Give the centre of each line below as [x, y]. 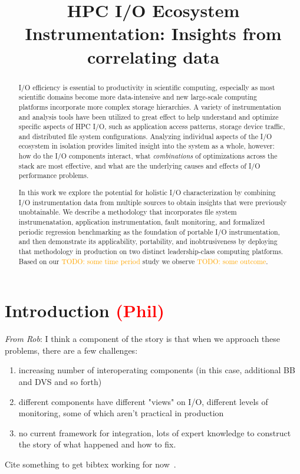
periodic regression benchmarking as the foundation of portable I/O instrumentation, [149, 231]
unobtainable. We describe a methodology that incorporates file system [128, 212]
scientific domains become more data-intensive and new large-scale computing [138, 97]
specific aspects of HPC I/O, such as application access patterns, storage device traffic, [152, 126]
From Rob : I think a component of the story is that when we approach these [143, 339]
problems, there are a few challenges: [71, 350]
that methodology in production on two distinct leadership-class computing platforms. [151, 251]
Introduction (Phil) [85, 310]
